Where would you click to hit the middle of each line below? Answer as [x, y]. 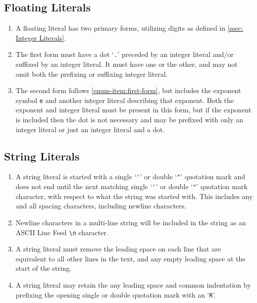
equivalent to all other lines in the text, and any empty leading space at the [130, 258]
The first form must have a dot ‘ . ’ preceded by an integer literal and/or [125, 54]
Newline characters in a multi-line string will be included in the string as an [131, 222]
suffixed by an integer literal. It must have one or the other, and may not [127, 64]
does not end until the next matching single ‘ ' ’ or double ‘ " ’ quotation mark [131, 186]
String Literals [42, 156]
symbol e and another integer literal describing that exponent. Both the [125, 100]
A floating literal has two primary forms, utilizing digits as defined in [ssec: [129, 28]
